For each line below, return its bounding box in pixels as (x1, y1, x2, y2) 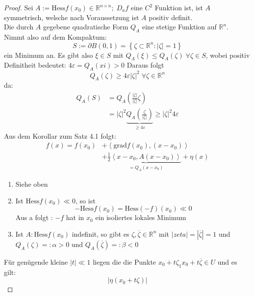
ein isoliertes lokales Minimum (95, 212, 186, 222)
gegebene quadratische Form (43, 22, 128, 32)
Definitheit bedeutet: (4, 60, 66, 70)
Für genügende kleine (4, 256, 68, 267)
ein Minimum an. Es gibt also (4, 49, 93, 60)
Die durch (4, 22, 34, 32)
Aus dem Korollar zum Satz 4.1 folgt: (4, 130, 116, 141)
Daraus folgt (127, 60, 164, 70)
